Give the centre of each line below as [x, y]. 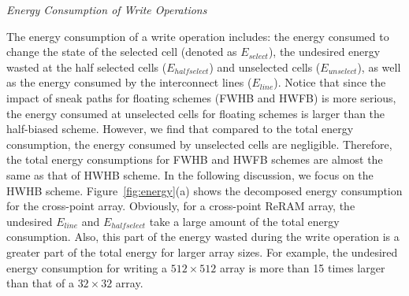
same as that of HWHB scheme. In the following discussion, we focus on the [190, 174]
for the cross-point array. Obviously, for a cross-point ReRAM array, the [181, 206]
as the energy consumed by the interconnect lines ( [129, 82]
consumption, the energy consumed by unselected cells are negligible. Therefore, [199, 144]
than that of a [40, 283]
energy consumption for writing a [87, 267]
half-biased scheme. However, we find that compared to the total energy [180, 129]
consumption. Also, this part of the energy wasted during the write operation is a [203, 237]
